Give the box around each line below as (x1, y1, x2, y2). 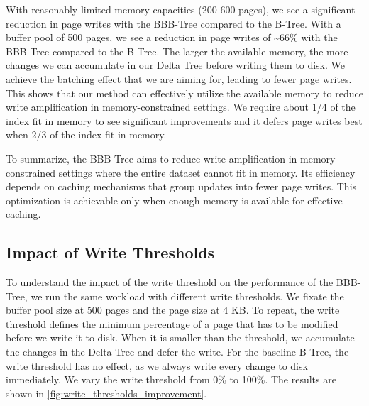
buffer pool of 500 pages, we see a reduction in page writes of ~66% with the (6, 30, 338, 45)
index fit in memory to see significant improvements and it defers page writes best (6, 113, 363, 128)
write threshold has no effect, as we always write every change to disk (6, 358, 308, 373)
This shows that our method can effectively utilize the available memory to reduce (6, 85, 363, 100)
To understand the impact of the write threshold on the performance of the (6, 275, 334, 290)
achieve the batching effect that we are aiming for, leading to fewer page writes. (6, 71, 352, 86)
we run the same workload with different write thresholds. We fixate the (31, 288, 344, 303)
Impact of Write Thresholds (6, 241, 215, 263)
